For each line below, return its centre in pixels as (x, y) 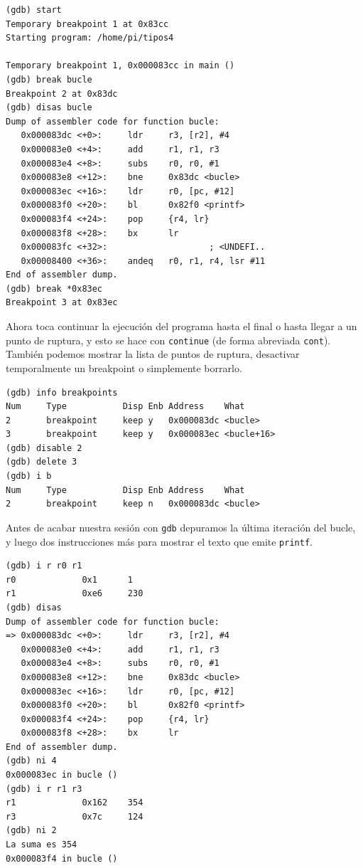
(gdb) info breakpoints (62, 392)
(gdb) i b (29, 476)
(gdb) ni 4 (31, 761)
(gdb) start (34, 10)
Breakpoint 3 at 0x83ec (62, 303)
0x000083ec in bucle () (62, 775)
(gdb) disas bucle (49, 108)
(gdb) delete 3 (42, 462)
